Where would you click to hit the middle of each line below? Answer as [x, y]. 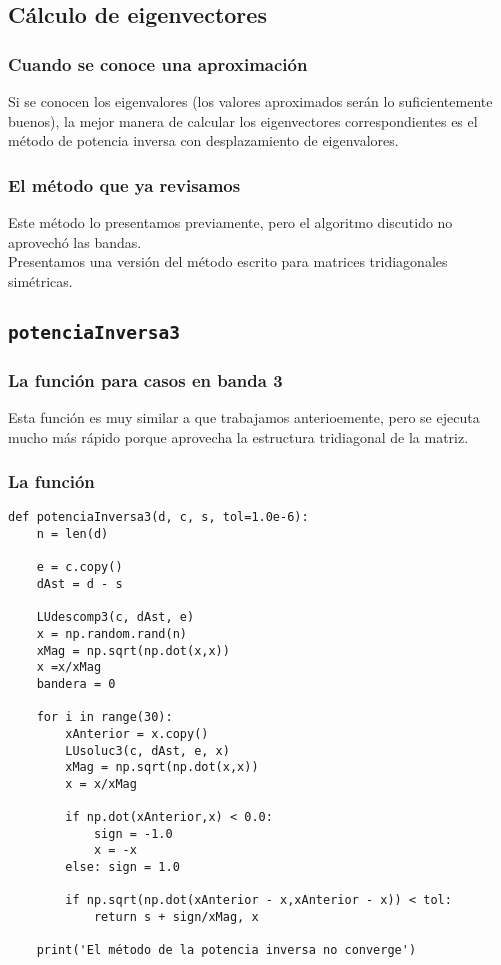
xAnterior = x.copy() [137, 733]
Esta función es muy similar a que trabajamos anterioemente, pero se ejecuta [244, 416]
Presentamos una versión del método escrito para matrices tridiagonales [228, 261]
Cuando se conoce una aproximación [158, 63]
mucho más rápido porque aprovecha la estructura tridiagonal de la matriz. [238, 436]
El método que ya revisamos [124, 184]
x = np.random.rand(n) [111, 633]
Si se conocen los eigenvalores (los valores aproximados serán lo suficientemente [250, 101]
